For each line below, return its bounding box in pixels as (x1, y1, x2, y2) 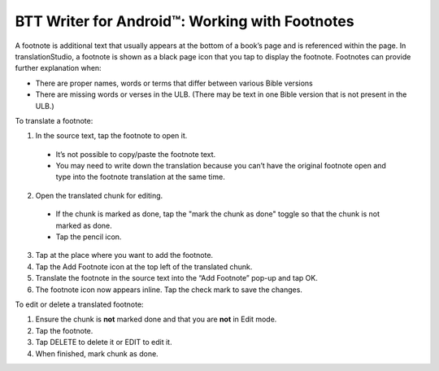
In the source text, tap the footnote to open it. (35, 131, 188, 141)
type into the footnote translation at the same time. (55, 172, 225, 182)
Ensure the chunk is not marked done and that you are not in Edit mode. (35, 314, 277, 325)
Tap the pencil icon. (55, 232, 122, 242)
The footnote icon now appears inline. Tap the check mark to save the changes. (35, 285, 302, 295)
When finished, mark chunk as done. (35, 348, 159, 358)
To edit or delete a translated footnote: (15, 299, 144, 309)
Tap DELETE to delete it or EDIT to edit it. (35, 338, 172, 347)
